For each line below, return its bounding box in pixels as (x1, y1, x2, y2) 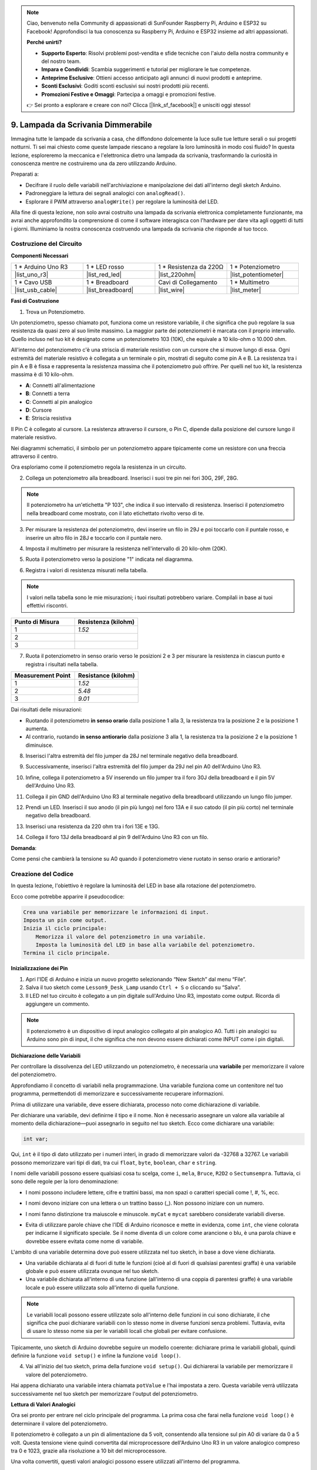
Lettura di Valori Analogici (11, 1401, 76, 1408)
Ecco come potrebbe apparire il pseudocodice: (11, 893, 125, 900)
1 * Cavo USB (14, 278, 52, 286)
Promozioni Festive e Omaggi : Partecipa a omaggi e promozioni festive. (41, 91, 217, 98)
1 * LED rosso (86, 263, 124, 271)
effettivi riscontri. (26, 602, 68, 609)
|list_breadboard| (86, 286, 134, 294)
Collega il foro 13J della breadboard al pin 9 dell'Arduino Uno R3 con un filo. (25, 834, 208, 841)
